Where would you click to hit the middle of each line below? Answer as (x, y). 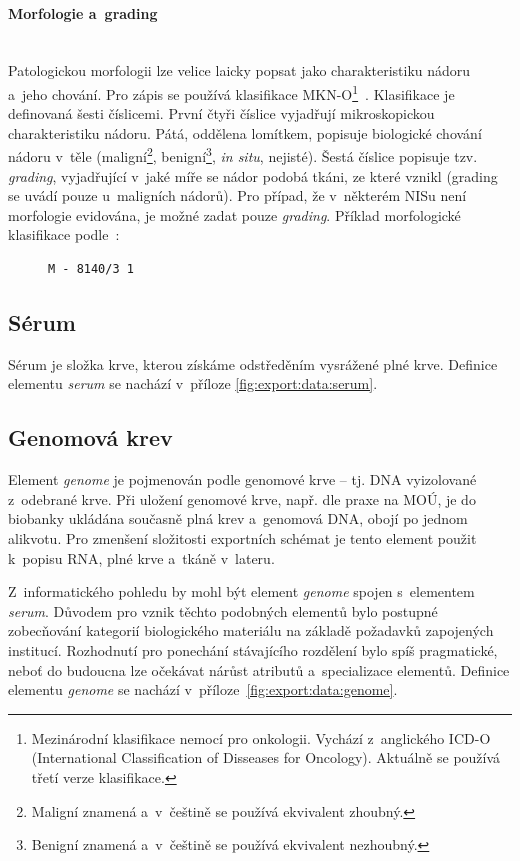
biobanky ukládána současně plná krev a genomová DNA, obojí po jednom (238, 518)
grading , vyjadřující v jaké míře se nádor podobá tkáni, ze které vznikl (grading (253, 175)
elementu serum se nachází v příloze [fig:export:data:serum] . (193, 383)
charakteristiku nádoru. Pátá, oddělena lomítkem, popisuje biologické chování (245, 132)
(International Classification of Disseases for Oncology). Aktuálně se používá (266, 757)
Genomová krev (90, 437)
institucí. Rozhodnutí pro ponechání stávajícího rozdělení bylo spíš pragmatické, (253, 649)
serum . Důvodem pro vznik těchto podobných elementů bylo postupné (223, 610)
